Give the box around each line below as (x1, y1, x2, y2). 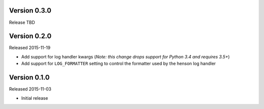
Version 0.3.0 (9, 6, 51, 15)
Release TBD (9, 19, 35, 25)
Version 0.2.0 (9, 32, 52, 40)
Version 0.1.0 (9, 73, 50, 82)
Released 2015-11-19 (9, 45, 51, 51)
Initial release (21, 95, 48, 101)
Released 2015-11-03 (9, 86, 51, 92)
